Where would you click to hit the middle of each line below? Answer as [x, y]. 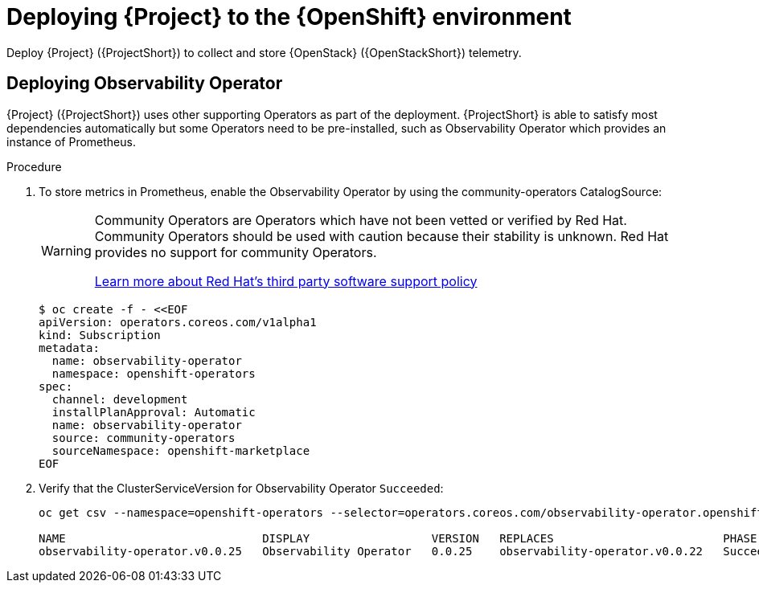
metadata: [69, 348]
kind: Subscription [100, 335]
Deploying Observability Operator [145, 84]
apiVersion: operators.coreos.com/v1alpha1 [178, 322]
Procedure [34, 166]
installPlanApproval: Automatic [154, 412]
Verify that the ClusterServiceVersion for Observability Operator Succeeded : [241, 488]
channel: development [120, 399]
